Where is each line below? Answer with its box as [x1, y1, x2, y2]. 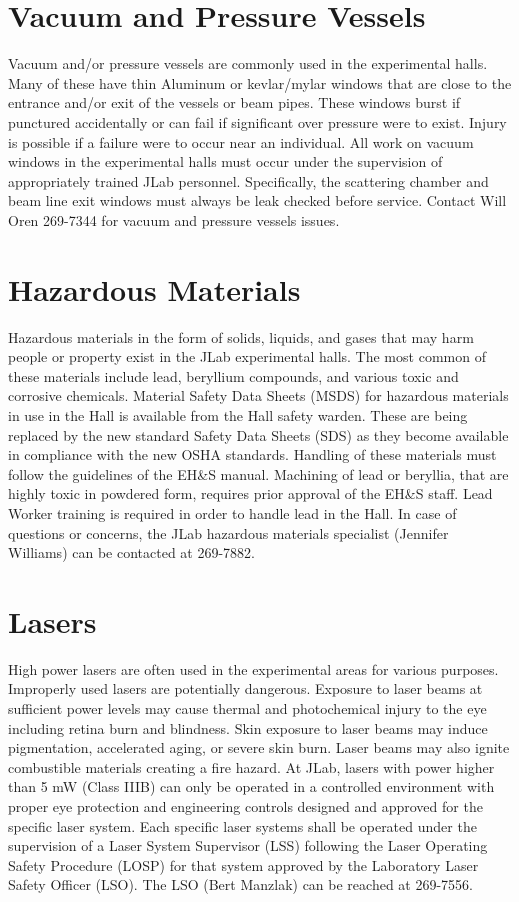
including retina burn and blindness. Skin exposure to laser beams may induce [8, 717, 488, 738]
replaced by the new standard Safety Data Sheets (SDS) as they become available [8, 424, 509, 445]
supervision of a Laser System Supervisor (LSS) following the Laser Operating [8, 835, 488, 856]
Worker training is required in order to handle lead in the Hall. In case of [8, 502, 457, 523]
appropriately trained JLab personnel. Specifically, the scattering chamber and [8, 170, 489, 191]
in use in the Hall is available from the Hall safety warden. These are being [8, 404, 468, 425]
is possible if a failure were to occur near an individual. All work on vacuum [8, 131, 474, 152]
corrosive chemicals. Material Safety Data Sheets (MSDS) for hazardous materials [8, 385, 509, 406]
